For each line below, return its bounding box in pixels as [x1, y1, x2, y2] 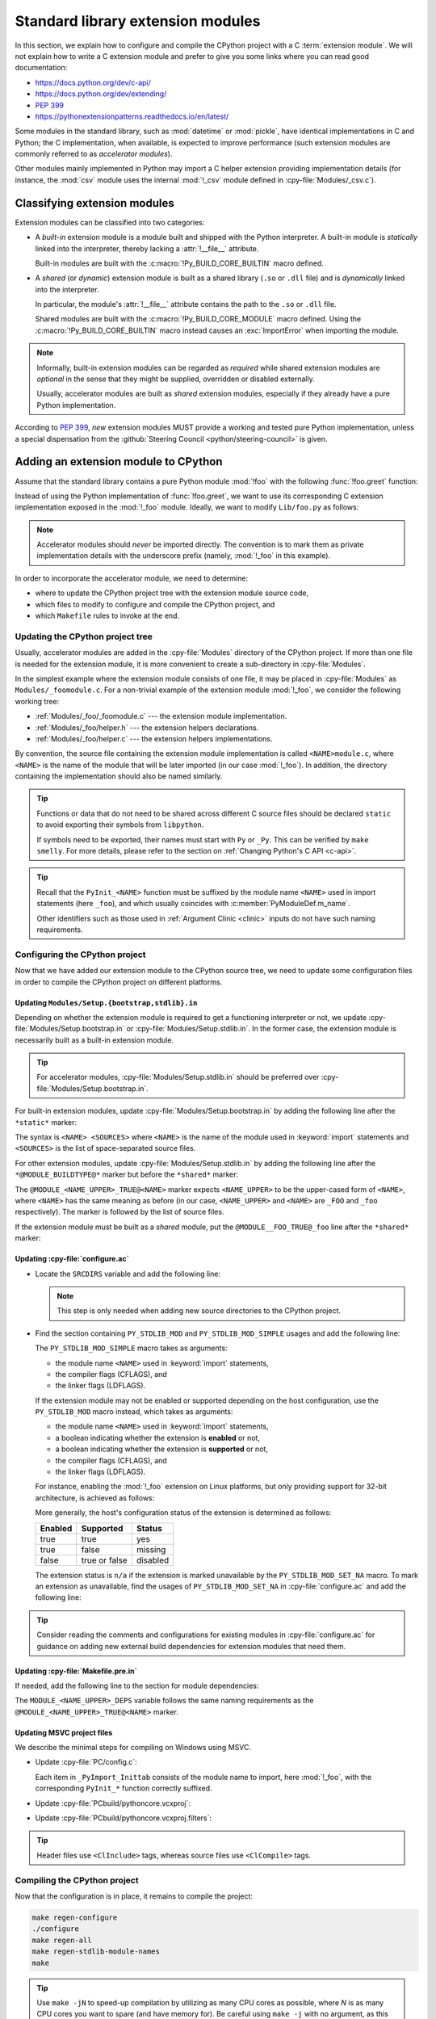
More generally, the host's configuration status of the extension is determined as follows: [35, 1508, 332, 1517]
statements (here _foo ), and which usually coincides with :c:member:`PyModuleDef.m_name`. [36, 899, 350, 909]
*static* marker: [15, 1117, 77, 1127]
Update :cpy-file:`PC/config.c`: [35, 1757, 137, 1767]
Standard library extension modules [15, 12, 261, 30]
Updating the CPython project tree [15, 631, 153, 642]
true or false [81, 1555, 128, 1566]
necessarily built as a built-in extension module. [15, 1035, 174, 1045]
